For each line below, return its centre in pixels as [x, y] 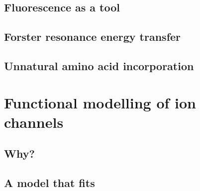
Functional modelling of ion [100, 102]
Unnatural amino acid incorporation [99, 65]
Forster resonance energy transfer [93, 37]
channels [34, 122]
